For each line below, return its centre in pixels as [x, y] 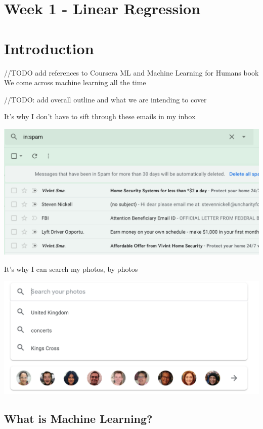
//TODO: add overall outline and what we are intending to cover [105, 99]
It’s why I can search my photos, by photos [71, 269]
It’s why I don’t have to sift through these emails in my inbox [100, 116]
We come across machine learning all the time [75, 82]
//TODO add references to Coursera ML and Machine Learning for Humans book [131, 72]
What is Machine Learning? [78, 418]
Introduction [49, 48]
